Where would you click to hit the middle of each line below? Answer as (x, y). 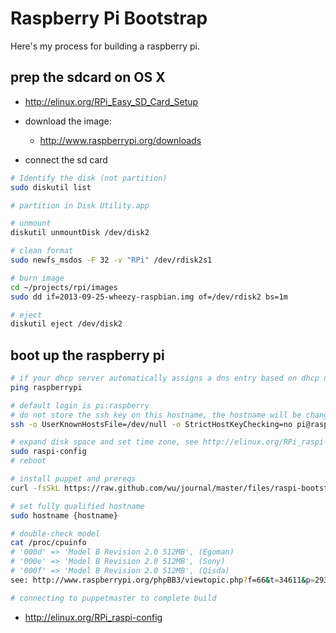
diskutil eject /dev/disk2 (66, 324)
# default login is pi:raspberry (80, 405)
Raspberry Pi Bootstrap (109, 18)
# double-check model (55, 533)
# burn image (37, 278)
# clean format (42, 251)
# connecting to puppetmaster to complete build (113, 598)
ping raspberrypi (46, 387)
